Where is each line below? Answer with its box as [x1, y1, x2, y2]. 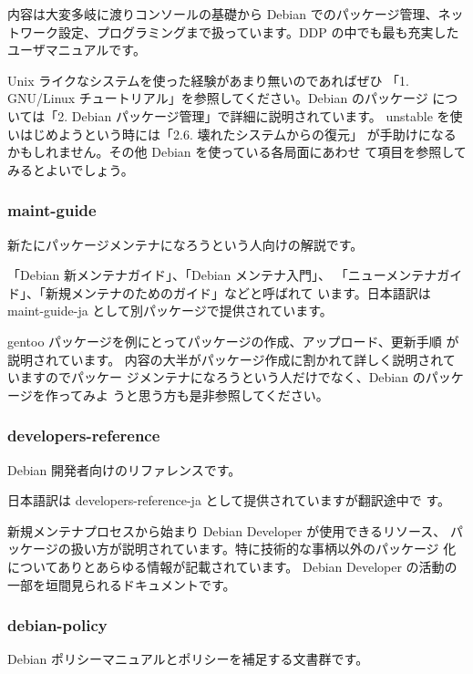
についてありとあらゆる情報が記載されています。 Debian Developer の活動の [7, 556, 458, 575]
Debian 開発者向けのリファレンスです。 [7, 460, 242, 479]
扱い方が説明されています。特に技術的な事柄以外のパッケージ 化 [70, 539, 457, 558]
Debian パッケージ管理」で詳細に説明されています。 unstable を [71, 106, 450, 125]
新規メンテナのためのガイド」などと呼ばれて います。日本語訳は [45, 283, 431, 302]
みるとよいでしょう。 [7, 160, 134, 179]
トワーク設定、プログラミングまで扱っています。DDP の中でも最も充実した [7, 22, 459, 41]
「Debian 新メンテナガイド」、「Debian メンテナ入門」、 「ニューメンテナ [7, 265, 437, 285]
